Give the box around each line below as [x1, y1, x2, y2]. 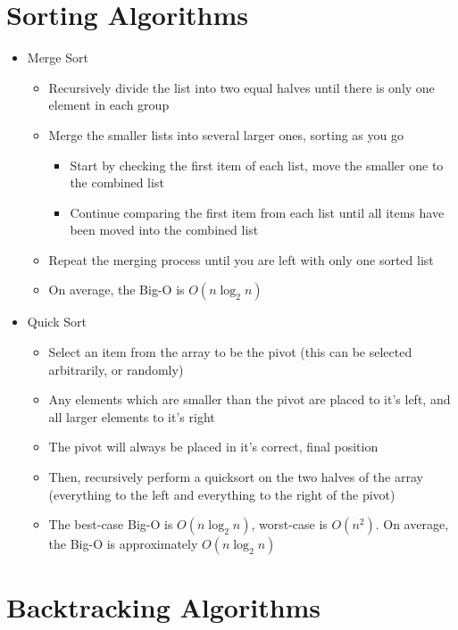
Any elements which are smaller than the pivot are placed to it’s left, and [48, 390, 451, 409]
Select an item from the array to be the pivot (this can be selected [48, 343, 412, 361]
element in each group [48, 95, 170, 114]
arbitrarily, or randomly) [48, 360, 184, 378]
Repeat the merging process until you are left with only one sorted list [48, 250, 434, 269]
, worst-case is [251, 515, 328, 534]
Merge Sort [27, 48, 88, 67]
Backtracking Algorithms [6, 589, 321, 626]
